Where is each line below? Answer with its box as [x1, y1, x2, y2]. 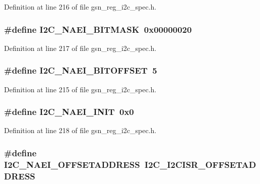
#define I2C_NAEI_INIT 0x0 [4, 105, 134, 118]
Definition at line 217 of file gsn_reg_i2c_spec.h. [4, 42, 157, 53]
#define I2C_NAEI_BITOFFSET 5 [4, 64, 157, 77]
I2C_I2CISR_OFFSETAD [145, 158, 256, 170]
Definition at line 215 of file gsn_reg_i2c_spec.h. [4, 84, 157, 94]
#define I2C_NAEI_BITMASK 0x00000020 [4, 23, 192, 35]
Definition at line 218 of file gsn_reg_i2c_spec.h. [4, 125, 157, 136]
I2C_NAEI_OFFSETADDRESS [4, 158, 140, 170]
